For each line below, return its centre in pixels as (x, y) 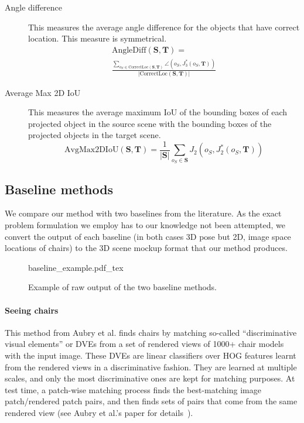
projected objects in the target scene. (95, 135)
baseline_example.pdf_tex (76, 267)
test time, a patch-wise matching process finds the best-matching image (133, 389)
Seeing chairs (32, 310)
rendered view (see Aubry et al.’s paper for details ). (99, 412)
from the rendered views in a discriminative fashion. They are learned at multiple (151, 367)
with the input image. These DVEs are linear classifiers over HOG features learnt (151, 355)
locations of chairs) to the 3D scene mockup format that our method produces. (146, 248)
